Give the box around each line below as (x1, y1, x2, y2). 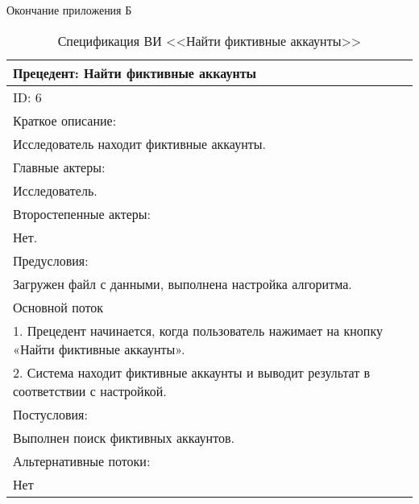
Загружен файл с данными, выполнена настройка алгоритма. (13, 274, 352, 293)
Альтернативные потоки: (13, 451, 151, 470)
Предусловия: (13, 250, 89, 270)
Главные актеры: (13, 157, 106, 176)
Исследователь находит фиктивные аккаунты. (13, 134, 266, 153)
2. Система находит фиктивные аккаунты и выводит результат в (13, 362, 371, 382)
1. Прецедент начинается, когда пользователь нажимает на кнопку (13, 320, 383, 340)
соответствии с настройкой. (13, 381, 167, 400)
